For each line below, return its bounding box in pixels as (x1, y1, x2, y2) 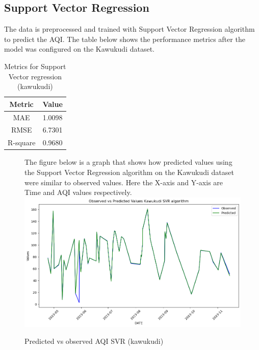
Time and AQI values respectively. (24, 187, 132, 198)
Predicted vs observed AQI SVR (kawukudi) (24, 336, 164, 346)
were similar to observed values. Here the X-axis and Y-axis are (24, 177, 223, 187)
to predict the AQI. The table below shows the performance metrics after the (4, 33, 245, 44)
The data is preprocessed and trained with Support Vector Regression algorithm (4, 24, 255, 34)
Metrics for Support (4, 60, 66, 71)
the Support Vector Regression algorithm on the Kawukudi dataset (24, 166, 234, 177)
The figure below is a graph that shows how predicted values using (24, 157, 232, 167)
